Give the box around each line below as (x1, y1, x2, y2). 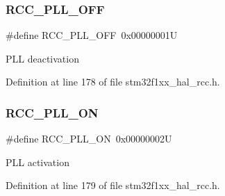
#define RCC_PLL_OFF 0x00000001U (6, 28, 178, 42)
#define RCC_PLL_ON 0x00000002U (6, 131, 172, 146)
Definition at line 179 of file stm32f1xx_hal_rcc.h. (6, 178, 220, 193)
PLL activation (6, 154, 69, 169)
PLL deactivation (6, 51, 79, 65)
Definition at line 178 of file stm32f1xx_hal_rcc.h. (6, 74, 220, 89)
